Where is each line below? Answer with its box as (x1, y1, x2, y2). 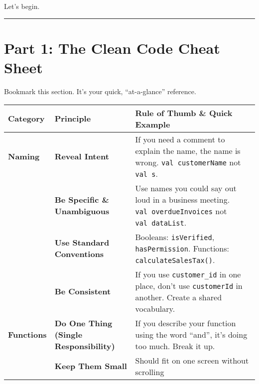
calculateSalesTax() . (135, 254, 215, 265)
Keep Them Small (54, 360, 127, 372)
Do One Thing (54, 317, 113, 329)
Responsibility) (54, 340, 115, 352)
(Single (54, 328, 83, 340)
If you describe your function (135, 317, 236, 329)
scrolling (135, 366, 164, 378)
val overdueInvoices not (135, 205, 227, 217)
